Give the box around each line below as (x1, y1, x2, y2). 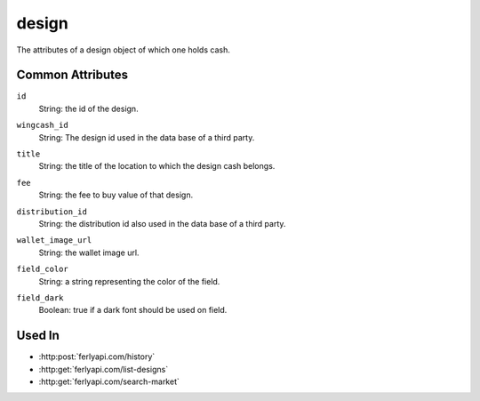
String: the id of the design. (38, 103, 139, 114)
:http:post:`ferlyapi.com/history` (38, 351, 156, 362)
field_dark (16, 293, 64, 302)
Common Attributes (16, 68, 129, 83)
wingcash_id (16, 120, 68, 131)
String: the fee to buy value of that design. (38, 189, 194, 200)
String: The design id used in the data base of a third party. (38, 132, 255, 142)
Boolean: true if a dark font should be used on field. (38, 305, 228, 316)
